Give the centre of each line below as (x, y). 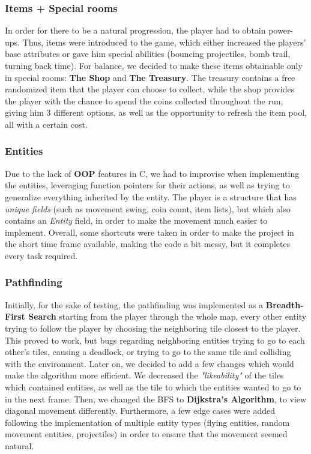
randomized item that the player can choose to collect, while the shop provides (150, 89)
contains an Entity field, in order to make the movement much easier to (136, 220)
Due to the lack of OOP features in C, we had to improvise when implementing (152, 173)
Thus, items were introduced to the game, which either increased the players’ (164, 42)
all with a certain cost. (46, 124)
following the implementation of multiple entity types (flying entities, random (147, 422)
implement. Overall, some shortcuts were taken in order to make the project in (149, 232)
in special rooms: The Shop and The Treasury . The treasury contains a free (150, 77)
